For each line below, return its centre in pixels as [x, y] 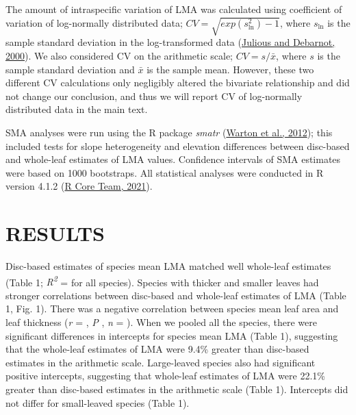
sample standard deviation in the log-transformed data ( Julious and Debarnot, [170, 42]
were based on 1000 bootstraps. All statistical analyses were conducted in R [165, 172]
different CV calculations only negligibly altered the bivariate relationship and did [178, 83]
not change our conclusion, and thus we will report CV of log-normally [154, 96]
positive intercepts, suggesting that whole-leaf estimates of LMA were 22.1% [165, 376]
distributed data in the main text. [77, 109]
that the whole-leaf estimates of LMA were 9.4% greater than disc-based [157, 349]
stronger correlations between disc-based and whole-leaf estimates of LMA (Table [176, 295]
